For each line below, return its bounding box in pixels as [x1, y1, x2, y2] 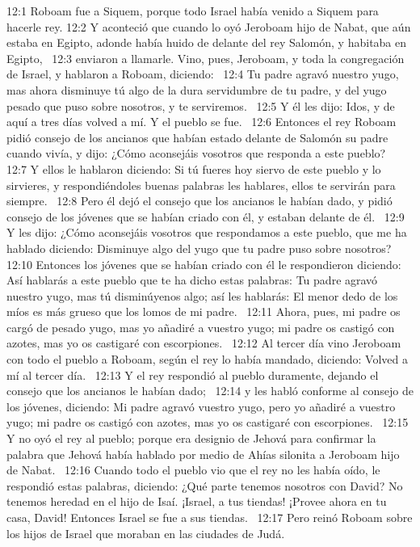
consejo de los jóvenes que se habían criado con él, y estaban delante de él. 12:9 [6, 208, 405, 225]
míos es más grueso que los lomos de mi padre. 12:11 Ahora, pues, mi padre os [6, 303, 401, 320]
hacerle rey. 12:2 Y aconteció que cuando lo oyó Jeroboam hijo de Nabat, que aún [6, 18, 411, 35]
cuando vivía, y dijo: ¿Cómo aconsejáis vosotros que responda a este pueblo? [6, 145, 386, 162]
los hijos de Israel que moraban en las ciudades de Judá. [6, 524, 285, 541]
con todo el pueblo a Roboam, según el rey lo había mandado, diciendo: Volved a [6, 351, 408, 368]
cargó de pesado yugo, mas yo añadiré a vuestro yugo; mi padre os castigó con [6, 318, 395, 335]
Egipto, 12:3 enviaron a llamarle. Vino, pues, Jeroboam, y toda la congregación [6, 49, 405, 66]
